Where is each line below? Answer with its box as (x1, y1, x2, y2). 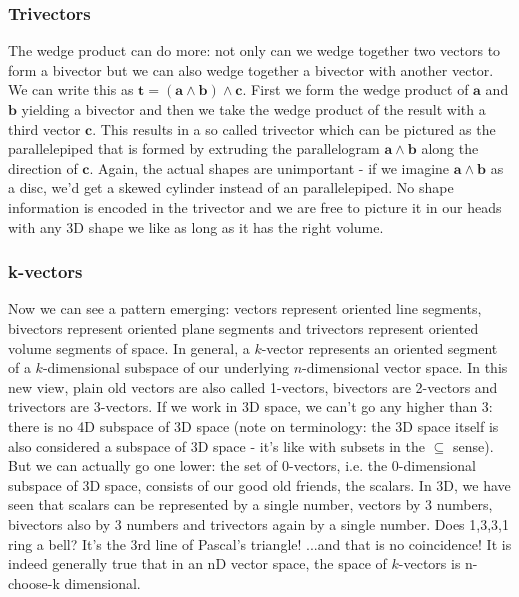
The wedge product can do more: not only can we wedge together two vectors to (8, 40, 501, 61)
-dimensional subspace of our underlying (42, 357, 290, 378)
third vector (8, 118, 81, 139)
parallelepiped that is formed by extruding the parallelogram (8, 138, 380, 159)
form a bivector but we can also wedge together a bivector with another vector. (8, 59, 494, 80)
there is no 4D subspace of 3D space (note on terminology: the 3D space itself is (8, 415, 499, 436)
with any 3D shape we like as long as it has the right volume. (8, 216, 384, 237)
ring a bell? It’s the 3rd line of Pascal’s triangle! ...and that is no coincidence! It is (8, 533, 512, 554)
